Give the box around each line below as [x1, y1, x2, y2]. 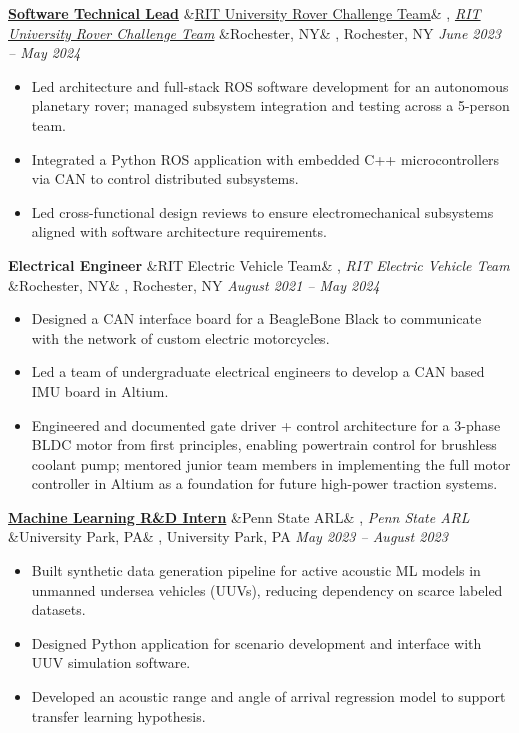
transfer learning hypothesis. [31, 705, 206, 726]
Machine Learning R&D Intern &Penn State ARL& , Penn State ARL [8, 506, 470, 527]
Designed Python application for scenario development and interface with [31, 632, 482, 653]
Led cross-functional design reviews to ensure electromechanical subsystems [31, 201, 494, 222]
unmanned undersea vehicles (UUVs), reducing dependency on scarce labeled [31, 579, 503, 600]
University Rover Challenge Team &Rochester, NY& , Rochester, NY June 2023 [8, 22, 501, 43]
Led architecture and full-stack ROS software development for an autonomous [31, 75, 509, 96]
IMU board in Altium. [31, 380, 169, 401]
